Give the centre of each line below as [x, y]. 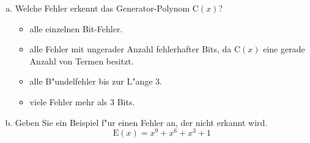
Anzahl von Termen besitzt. [82, 61]
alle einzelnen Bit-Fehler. [76, 28]
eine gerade [284, 49]
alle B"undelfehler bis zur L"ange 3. [96, 81]
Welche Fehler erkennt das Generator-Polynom [102, 8]
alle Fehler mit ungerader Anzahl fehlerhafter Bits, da [131, 49]
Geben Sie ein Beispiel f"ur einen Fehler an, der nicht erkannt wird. [141, 122]
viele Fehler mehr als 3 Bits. [82, 101]
